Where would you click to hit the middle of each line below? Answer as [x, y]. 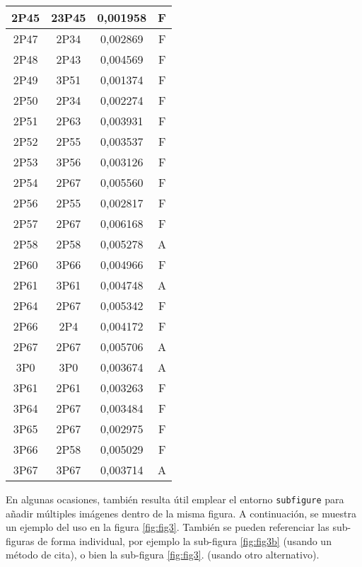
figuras [20, 540]
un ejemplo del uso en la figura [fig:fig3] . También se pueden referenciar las [168, 527]
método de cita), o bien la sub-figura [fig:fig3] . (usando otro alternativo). [163, 555]
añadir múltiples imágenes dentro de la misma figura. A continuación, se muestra [181, 513]
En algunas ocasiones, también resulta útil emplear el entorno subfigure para [175, 499]
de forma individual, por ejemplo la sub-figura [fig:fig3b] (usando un [185, 540]
